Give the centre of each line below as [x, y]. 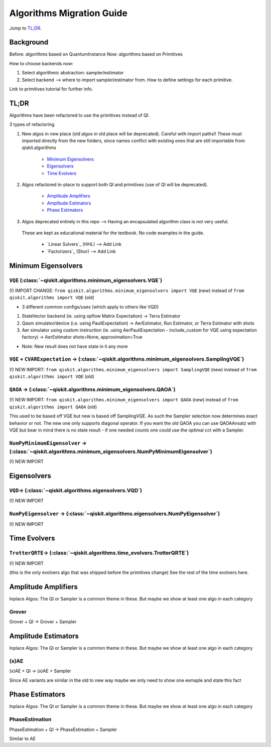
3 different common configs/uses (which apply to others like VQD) [90, 307]
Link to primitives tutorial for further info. [51, 89]
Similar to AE [23, 738]
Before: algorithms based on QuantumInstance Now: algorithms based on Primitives [96, 54]
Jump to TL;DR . [26, 28]
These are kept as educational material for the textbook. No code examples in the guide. [113, 233]
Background [29, 42]
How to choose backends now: [41, 63]
